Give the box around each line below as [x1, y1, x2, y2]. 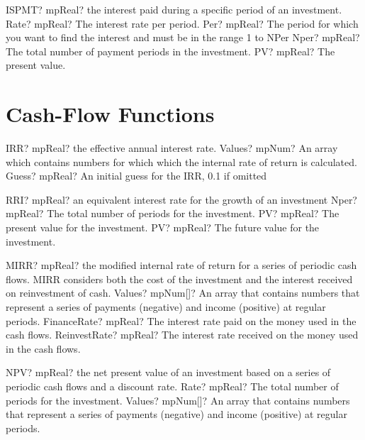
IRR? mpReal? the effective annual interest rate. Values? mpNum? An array [6, 141, 338, 155]
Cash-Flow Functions [6, 99, 215, 128]
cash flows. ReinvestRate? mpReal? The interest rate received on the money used [6, 327, 359, 342]
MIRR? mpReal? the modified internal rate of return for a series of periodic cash [6, 258, 357, 273]
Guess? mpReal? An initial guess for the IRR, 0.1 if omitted [6, 168, 267, 183]
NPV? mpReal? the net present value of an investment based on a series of [6, 365, 331, 380]
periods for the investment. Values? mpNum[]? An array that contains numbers [6, 392, 350, 407]
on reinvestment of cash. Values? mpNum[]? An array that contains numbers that [6, 285, 360, 300]
